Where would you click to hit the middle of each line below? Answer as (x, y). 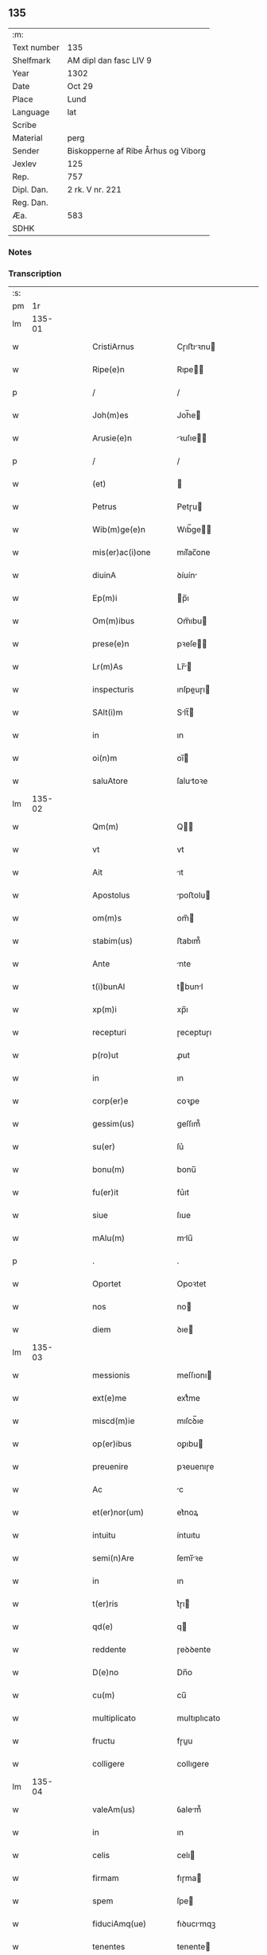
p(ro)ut (106, 1055)
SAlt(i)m (108, 712)
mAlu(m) (109, 1238)
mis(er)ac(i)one (122, 553)
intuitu (104, 1535)
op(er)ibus (112, 1444)
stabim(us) (113, 941)
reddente (110, 1650)
